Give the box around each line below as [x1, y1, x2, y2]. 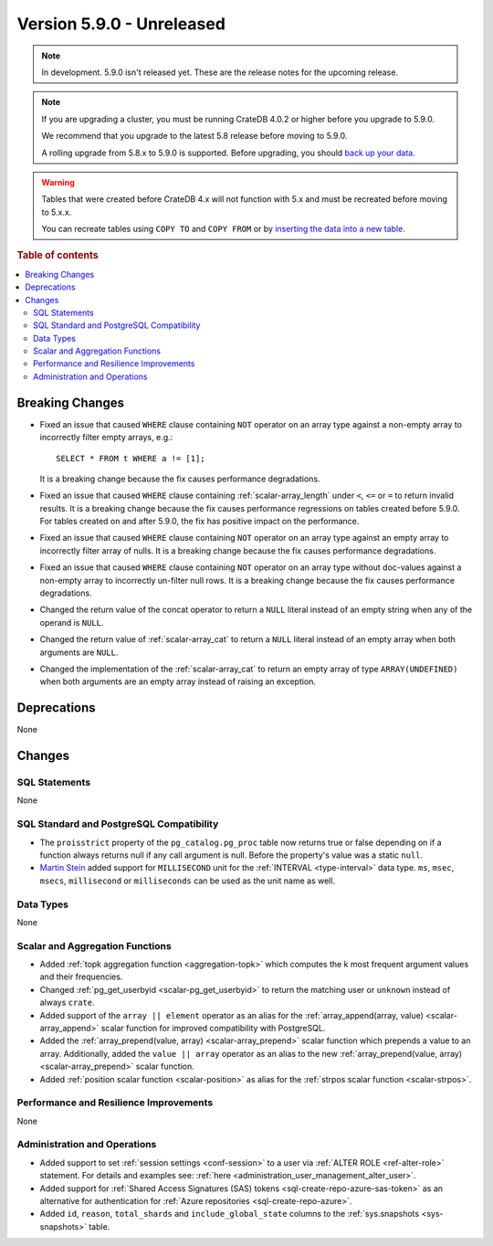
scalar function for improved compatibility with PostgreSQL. [100, 1023, 326, 1033]
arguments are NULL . [39, 647, 119, 658]
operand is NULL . [39, 617, 104, 628]
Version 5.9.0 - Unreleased [16, 14, 226, 34]
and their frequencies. [39, 971, 123, 982]
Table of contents [16, 249, 100, 262]
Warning [41, 176, 75, 187]
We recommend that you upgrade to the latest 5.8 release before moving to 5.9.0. [41, 131, 348, 142]
